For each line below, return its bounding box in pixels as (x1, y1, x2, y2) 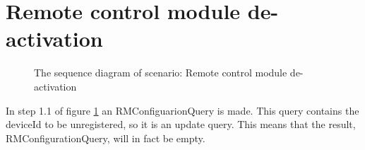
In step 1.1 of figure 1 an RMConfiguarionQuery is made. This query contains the (6, 103, 359, 117)
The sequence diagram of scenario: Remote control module (34, 65, 287, 80)
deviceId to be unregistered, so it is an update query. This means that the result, (6, 117, 356, 132)
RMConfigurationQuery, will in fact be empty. (6, 130, 205, 145)
